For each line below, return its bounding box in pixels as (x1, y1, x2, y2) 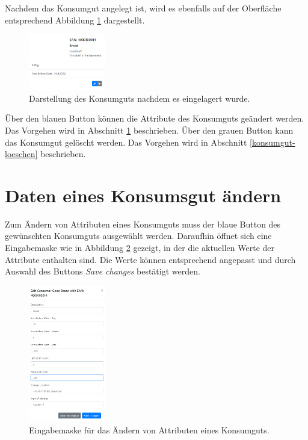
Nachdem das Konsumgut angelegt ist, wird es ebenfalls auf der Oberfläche (5, 2, 282, 14)
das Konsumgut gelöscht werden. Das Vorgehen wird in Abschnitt (5, 135, 247, 148)
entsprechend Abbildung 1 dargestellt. (5, 13, 145, 26)
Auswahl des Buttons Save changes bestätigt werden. (5, 265, 200, 277)
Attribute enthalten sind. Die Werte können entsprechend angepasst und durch (5, 253, 296, 265)
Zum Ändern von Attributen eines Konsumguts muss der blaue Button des (5, 217, 281, 230)
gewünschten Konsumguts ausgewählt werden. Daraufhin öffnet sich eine (5, 229, 272, 242)
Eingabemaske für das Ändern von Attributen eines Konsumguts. (29, 423, 269, 436)
